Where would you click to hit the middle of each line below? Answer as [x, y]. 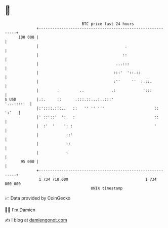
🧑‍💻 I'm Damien [20, 210]
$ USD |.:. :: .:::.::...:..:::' [59, 99]
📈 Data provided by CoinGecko [38, 198]
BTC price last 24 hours [108, 24]
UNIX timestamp [107, 188]
